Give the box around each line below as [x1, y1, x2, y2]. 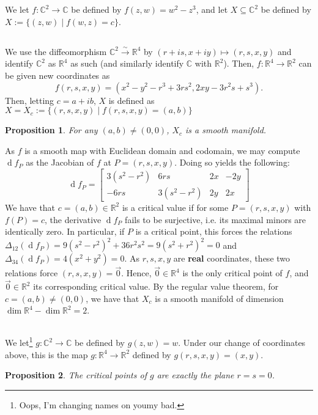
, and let [196, 3, 228, 16]
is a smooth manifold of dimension [155, 292, 284, 304]
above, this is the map [5, 348, 88, 361]
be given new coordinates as [5, 68, 110, 81]
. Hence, [121, 266, 152, 279]
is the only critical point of [182, 266, 283, 279]
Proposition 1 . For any [5, 123, 98, 136]
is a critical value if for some [122, 200, 229, 213]
